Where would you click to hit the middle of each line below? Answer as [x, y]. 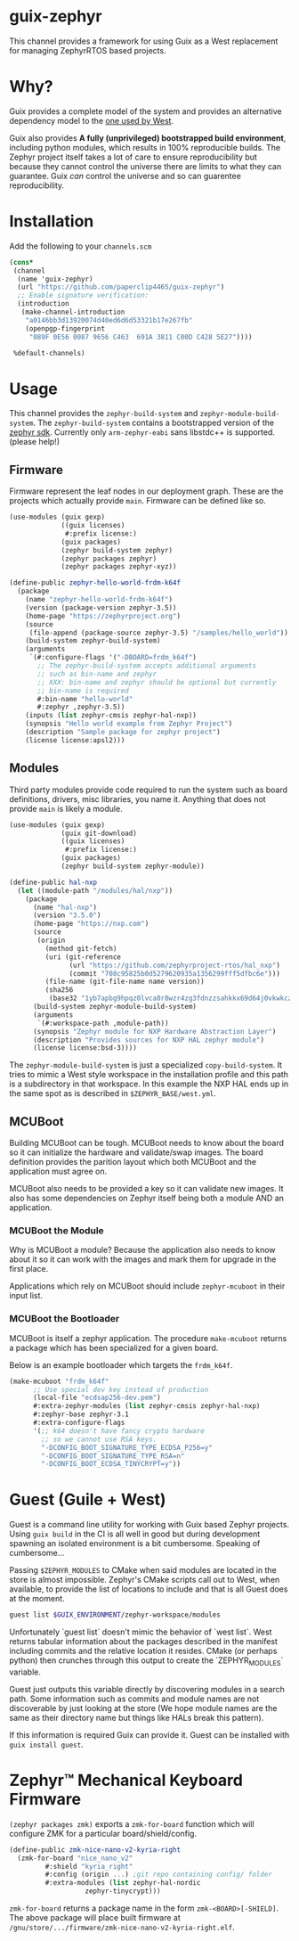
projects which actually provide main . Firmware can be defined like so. [138, 501]
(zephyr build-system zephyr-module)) [133, 866]
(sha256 [59, 990]
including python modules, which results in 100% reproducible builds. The [145, 147]
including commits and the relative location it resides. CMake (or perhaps [143, 1651]
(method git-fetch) [81, 948]
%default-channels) [49, 353]
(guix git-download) [99, 833]
